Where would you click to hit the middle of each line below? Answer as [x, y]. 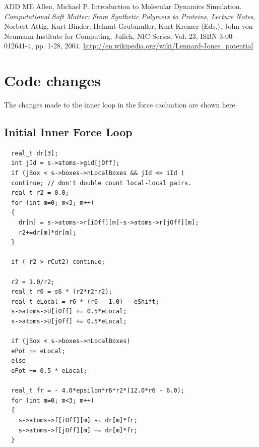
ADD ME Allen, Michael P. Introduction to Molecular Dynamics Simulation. [123, 6]
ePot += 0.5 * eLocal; [49, 371]
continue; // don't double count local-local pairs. [102, 183]
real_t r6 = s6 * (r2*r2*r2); [62, 292]
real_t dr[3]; [35, 153]
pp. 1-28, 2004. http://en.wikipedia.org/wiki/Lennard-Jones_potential [144, 46]
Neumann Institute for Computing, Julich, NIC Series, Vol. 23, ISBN [111, 36]
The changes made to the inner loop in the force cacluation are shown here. [121, 105]
